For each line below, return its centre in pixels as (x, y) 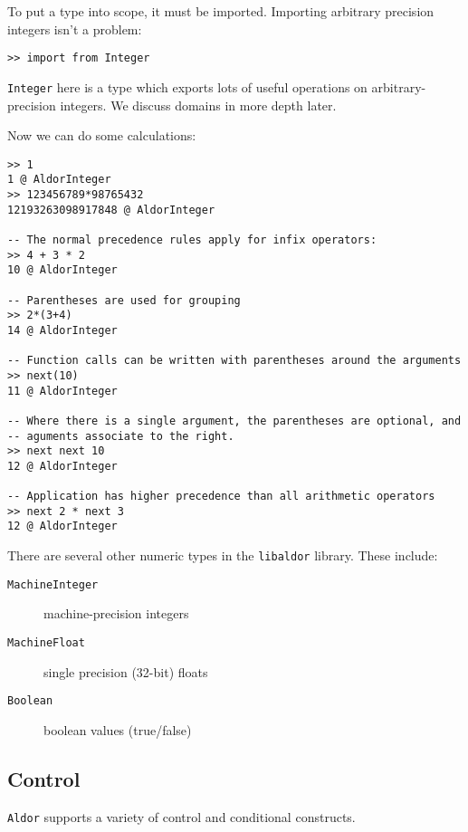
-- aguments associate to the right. (121, 436)
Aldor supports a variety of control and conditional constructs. (181, 816)
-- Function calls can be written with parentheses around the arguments (234, 361)
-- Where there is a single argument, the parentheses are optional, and (234, 421)
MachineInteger (53, 584)
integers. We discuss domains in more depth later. (198, 105)
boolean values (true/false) (118, 729)
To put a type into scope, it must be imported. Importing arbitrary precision (221, 11)
